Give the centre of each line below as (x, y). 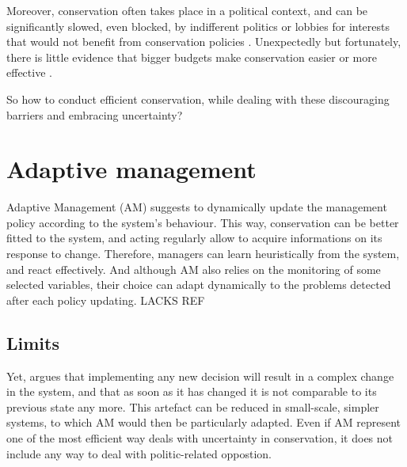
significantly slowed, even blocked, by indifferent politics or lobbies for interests (198, 26)
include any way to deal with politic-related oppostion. (139, 453)
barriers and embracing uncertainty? (95, 114)
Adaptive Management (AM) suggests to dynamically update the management (197, 207)
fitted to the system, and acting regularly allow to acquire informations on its (194, 238)
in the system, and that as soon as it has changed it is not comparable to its (192, 391)
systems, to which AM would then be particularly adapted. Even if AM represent (204, 422)
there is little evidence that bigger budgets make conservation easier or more (192, 57)
